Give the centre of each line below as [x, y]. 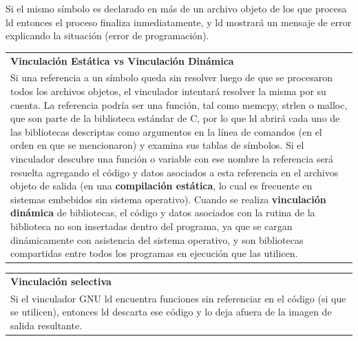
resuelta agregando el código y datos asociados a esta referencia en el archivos [175, 172]
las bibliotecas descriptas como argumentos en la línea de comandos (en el [166, 131]
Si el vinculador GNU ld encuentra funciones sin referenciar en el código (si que [178, 298]
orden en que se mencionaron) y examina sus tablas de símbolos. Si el [157, 145]
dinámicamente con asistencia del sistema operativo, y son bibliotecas [157, 239]
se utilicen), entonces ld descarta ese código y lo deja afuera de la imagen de [171, 312]
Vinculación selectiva [61, 281]
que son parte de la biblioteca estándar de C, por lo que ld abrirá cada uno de [175, 118]
